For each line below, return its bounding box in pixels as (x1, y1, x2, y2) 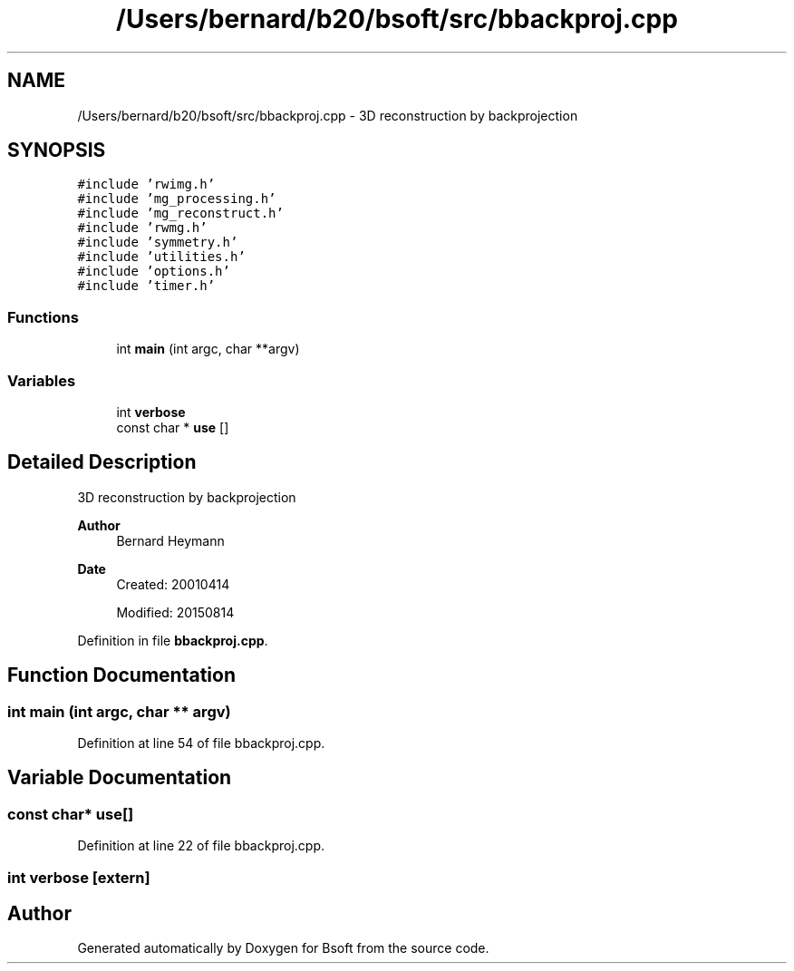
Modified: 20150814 (116, 604, 235, 620)
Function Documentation (7, 664, 236, 687)
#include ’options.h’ (77, 264, 230, 279)
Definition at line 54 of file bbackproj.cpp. (77, 735, 325, 751)
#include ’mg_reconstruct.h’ (77, 206, 284, 221)
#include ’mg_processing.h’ (77, 191, 276, 207)
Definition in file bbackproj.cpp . (77, 632, 268, 648)
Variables (7, 371, 76, 390)
